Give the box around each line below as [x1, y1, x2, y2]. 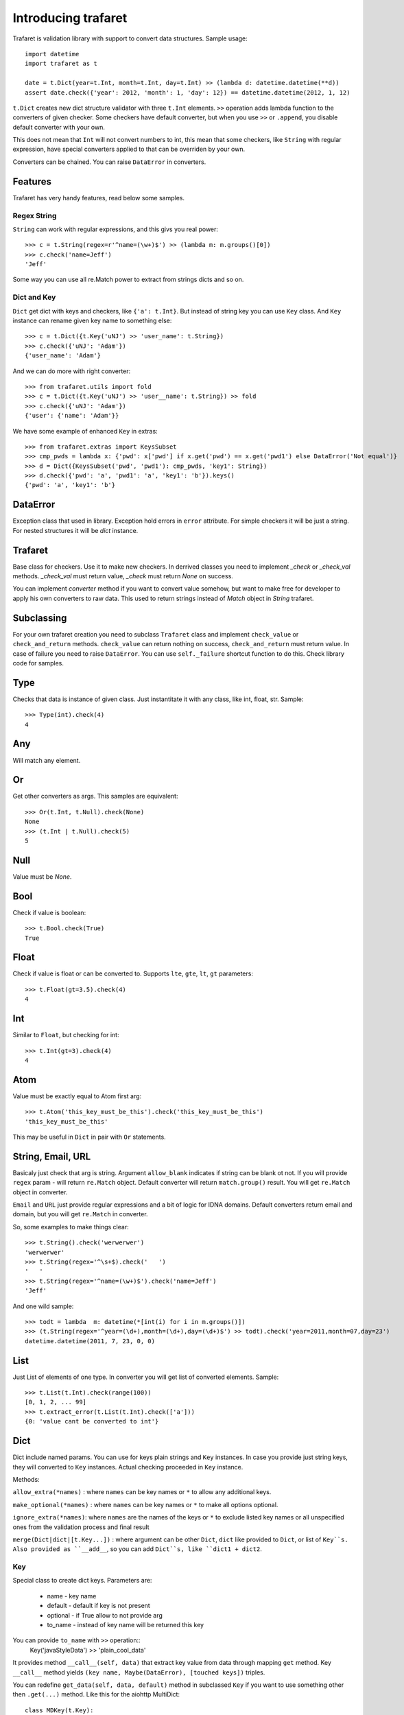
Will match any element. [12, 756, 81, 764]
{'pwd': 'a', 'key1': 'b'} [25, 481, 116, 489]
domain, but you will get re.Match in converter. [12, 1210, 148, 1218]
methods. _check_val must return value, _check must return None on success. [12, 572, 233, 580]
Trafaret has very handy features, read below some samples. [12, 193, 185, 202]
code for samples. [12, 659, 64, 667]
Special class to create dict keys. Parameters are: [12, 1576, 152, 1585]
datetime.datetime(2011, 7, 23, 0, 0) [25, 1337, 156, 1345]
